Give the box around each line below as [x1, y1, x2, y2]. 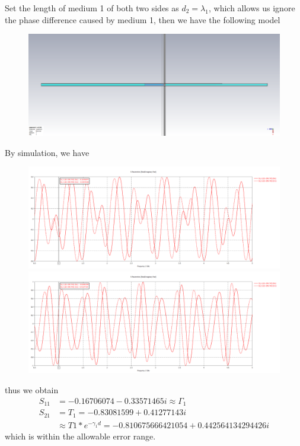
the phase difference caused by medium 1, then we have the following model [5, 13, 280, 26]
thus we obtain [5, 384, 59, 396]
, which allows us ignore [208, 2, 295, 14]
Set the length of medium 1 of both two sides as [5, 2, 179, 14]
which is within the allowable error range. [5, 430, 156, 442]
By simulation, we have [5, 146, 90, 158]
